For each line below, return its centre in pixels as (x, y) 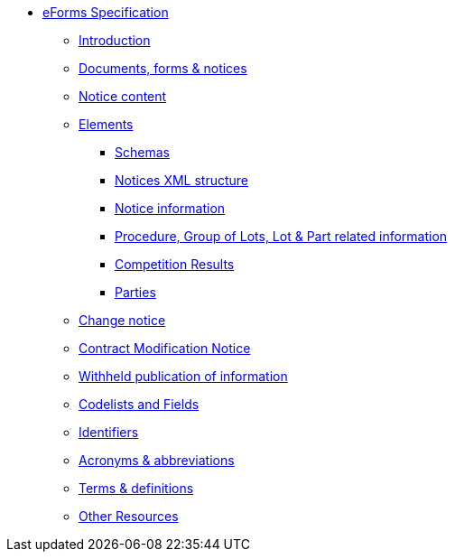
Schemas (142, 152)
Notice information (170, 208)
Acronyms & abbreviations (157, 460)
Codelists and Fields (139, 404)
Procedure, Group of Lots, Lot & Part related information (281, 236)
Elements (106, 124)
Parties (135, 292)
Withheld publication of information (183, 376)
